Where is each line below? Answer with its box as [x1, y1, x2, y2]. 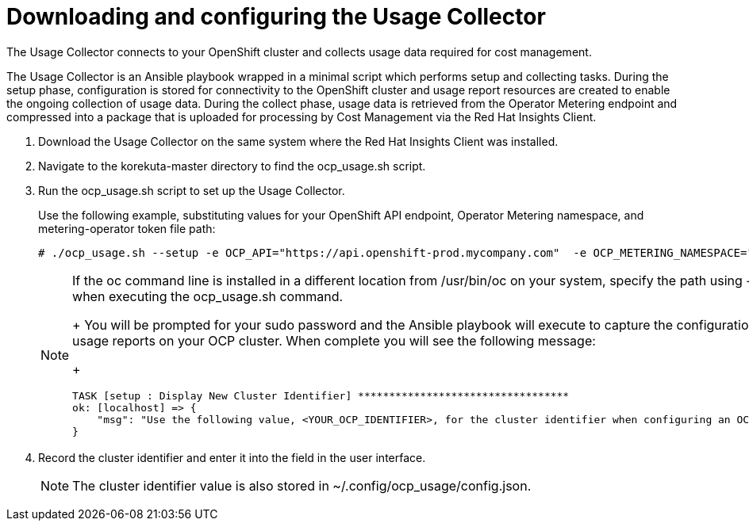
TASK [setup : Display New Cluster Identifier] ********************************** [72, 389, 570, 402]
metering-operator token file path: [38, 221, 216, 235]
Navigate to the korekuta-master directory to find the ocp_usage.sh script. [38, 158, 426, 173]
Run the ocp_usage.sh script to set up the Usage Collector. [38, 183, 345, 197]
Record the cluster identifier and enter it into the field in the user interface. [38, 450, 426, 464]
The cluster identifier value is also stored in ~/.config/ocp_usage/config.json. [72, 477, 532, 494]
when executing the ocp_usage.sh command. [72, 288, 344, 304]
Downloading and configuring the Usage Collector [6, 3, 546, 30]
